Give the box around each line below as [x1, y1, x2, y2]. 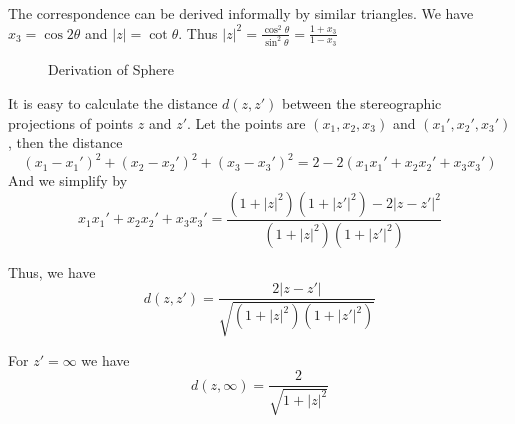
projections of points [8, 112, 134, 133]
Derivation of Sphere [48, 59, 174, 80]
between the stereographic [282, 93, 442, 114]
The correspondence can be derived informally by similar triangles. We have [8, 3, 474, 23]
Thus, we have [8, 261, 96, 282]
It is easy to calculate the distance [8, 93, 218, 114]
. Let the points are [187, 112, 306, 133]
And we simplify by [8, 170, 128, 191]
